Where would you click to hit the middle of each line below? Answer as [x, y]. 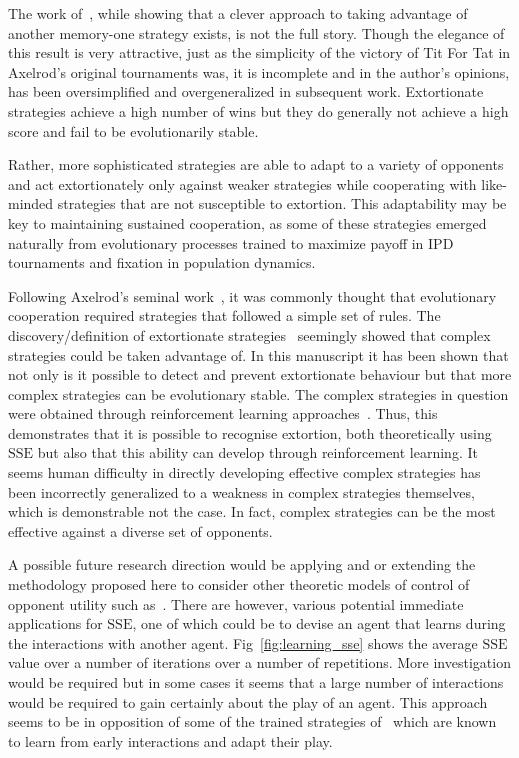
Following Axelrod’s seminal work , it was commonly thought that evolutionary [252, 295]
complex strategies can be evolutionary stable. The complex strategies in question [258, 393]
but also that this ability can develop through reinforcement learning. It [257, 452]
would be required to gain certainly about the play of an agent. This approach [248, 701]
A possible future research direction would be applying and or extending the [242, 564]
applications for [55, 623]
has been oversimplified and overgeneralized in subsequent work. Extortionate [246, 91]
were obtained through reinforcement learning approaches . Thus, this [223, 413]
